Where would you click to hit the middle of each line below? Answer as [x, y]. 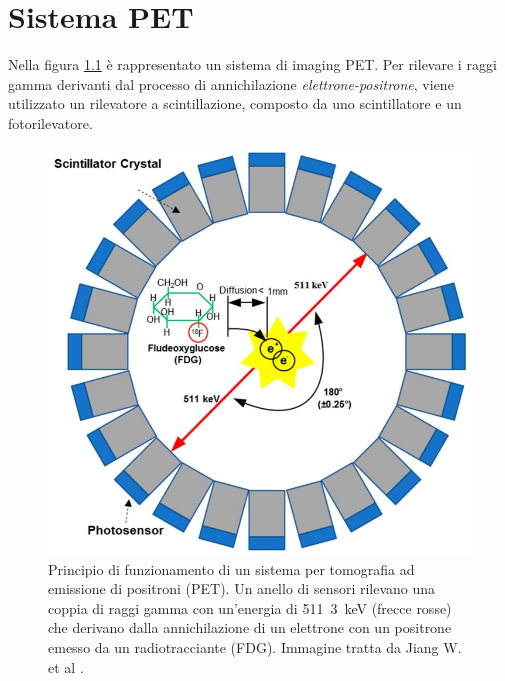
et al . [66, 666]
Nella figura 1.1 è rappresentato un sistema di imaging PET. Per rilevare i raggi [252, 64]
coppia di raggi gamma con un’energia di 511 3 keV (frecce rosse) [250, 607]
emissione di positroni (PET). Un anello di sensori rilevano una [242, 588]
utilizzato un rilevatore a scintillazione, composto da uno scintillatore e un [235, 103]
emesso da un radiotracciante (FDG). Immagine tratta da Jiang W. [255, 647]
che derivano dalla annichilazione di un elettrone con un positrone [250, 627]
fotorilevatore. [50, 122]
